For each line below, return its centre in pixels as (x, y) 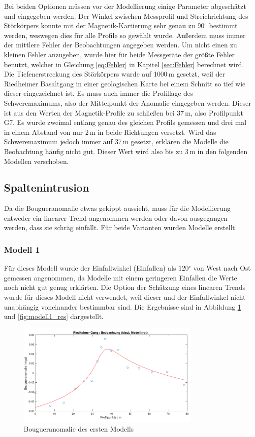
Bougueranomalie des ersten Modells (79, 429)
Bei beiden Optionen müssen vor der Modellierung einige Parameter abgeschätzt (125, 6)
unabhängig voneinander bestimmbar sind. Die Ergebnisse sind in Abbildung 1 (123, 306)
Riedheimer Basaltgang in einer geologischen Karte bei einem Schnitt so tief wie (125, 83)
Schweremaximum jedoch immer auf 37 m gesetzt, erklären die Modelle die (116, 141)
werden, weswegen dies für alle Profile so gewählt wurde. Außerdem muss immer (125, 35)
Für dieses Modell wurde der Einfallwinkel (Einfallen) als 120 (96, 268)
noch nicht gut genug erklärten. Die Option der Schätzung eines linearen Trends (125, 287)
